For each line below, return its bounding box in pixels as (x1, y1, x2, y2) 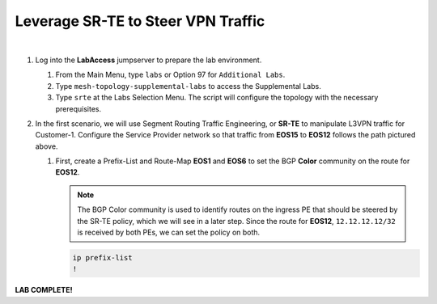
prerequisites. (55, 103, 102, 113)
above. (35, 141, 58, 151)
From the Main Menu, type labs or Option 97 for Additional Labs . (55, 70, 286, 80)
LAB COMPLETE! (15, 285, 73, 295)
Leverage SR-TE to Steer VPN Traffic (15, 12, 265, 30)
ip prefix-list (72, 253, 133, 262)
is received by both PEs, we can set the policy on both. (77, 227, 261, 238)
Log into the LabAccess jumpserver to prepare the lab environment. (35, 55, 262, 65)
